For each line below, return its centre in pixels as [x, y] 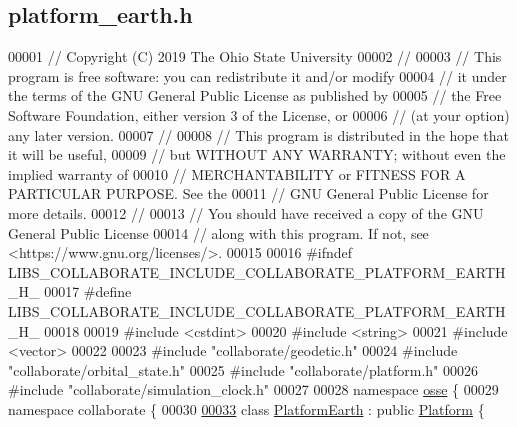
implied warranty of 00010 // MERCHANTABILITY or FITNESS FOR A [237, 173]
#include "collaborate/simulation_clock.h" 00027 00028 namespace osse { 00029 [253, 389]
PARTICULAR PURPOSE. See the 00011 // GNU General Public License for [248, 193]
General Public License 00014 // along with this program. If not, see [218, 232]
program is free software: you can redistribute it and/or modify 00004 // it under [257, 75]
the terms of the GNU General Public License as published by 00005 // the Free [255, 95]
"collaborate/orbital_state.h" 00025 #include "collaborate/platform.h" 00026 [243, 369]
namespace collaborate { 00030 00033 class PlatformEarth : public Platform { [246, 408]
